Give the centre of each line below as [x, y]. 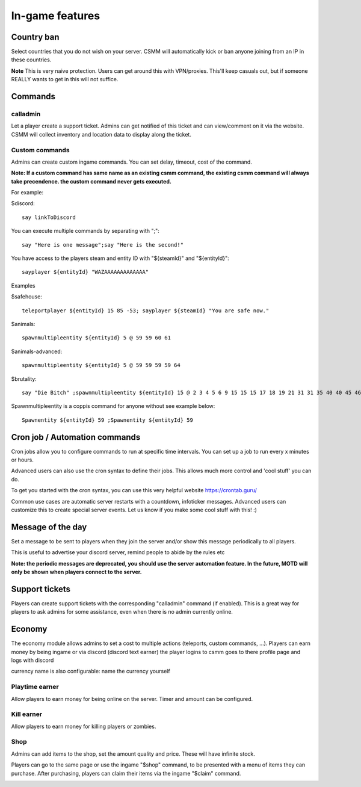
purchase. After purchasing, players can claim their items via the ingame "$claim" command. [126, 773]
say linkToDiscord [49, 217]
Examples [23, 285]
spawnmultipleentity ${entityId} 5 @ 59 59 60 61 [97, 338]
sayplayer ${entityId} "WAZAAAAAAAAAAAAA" [85, 272]
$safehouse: [26, 297]
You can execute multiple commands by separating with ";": [85, 231]
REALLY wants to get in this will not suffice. [65, 79]
